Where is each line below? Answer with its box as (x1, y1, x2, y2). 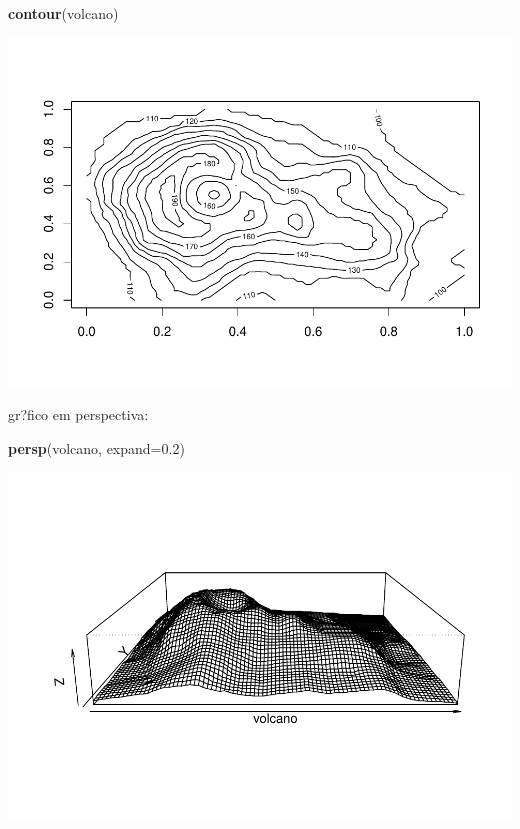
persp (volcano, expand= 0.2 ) (8, 437, 185, 458)
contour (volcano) (8, 3, 119, 23)
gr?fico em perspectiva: (8, 404, 149, 425)
